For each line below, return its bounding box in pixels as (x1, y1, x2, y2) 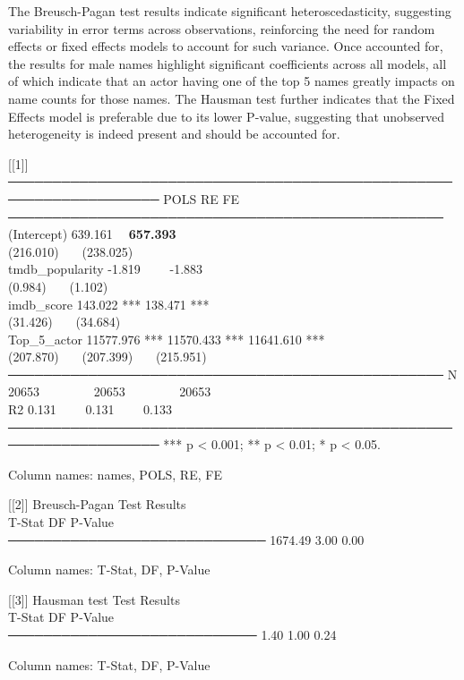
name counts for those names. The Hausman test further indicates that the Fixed (8, 89, 455, 107)
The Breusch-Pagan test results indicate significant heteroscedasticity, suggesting (8, 2, 451, 20)
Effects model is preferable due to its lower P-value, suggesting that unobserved (8, 106, 445, 125)
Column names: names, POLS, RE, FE (8, 464, 222, 483)
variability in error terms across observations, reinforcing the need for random (8, 19, 435, 38)
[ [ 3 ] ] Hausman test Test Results (8, 590, 180, 608)
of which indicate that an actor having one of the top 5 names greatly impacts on (8, 72, 455, 90)
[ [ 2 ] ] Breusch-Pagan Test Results (8, 495, 186, 514)
